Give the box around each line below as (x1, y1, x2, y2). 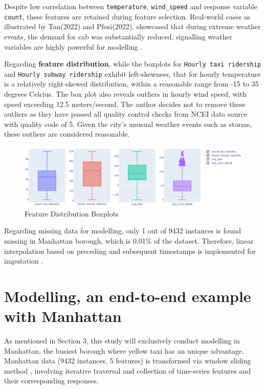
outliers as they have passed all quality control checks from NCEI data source (4, 109, 248, 119)
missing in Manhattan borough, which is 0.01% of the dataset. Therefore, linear (4, 235, 254, 246)
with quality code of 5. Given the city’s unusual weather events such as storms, (4, 118, 252, 129)
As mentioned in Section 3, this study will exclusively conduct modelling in (4, 335, 240, 346)
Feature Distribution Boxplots (25, 208, 119, 219)
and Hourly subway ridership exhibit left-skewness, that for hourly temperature (4, 68, 261, 79)
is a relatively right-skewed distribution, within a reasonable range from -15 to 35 (4, 78, 259, 89)
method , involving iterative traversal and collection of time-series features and (4, 365, 251, 376)
